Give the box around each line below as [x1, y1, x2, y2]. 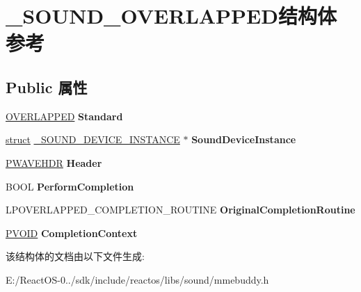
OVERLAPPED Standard [6, 108, 123, 123]
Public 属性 [6, 76, 88, 97]
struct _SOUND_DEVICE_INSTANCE [6, 132, 180, 147]
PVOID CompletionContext [6, 225, 138, 240]
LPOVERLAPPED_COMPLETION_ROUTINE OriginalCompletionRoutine [6, 202, 355, 217]
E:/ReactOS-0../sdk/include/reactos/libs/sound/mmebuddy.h [6, 272, 269, 286]
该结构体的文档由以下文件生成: [6, 249, 145, 263]
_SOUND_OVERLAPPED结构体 [6, 1, 337, 30]
